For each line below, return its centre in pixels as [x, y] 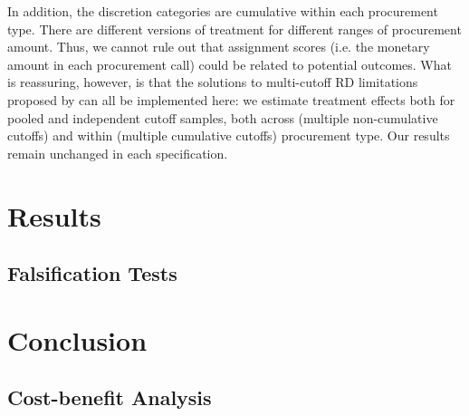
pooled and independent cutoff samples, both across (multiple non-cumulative [223, 117]
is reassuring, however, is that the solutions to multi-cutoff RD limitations [213, 82]
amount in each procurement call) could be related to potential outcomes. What [230, 64]
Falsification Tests [92, 273]
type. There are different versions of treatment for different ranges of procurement [234, 29]
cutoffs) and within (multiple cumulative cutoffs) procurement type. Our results [229, 135]
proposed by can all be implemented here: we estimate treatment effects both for [231, 99]
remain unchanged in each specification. [118, 153]
